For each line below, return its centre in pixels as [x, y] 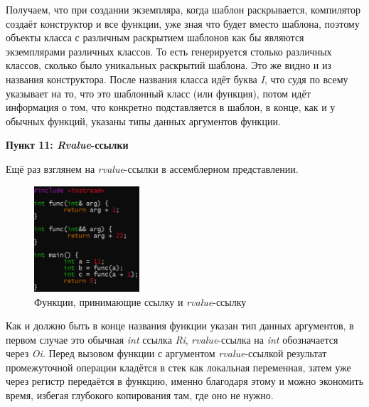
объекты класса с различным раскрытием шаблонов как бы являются [155, 37]
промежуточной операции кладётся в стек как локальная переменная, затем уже [178, 367]
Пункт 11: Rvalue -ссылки [67, 145]
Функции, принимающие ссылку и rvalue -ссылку [140, 301]
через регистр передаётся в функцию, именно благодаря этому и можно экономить [185, 381]
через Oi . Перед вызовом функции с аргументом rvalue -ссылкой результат [166, 353]
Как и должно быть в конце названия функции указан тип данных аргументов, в [180, 326]
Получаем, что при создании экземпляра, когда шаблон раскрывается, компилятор [183, 9]
